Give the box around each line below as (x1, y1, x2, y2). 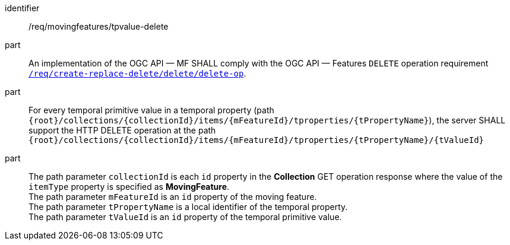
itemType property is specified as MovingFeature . (28, 182, 230, 192)
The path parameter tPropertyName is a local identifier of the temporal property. (28, 202, 348, 212)
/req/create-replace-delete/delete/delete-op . (28, 68, 246, 78)
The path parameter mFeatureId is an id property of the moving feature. (28, 192, 317, 202)
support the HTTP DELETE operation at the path (28, 125, 216, 135)
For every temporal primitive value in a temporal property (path (28, 105, 274, 115)
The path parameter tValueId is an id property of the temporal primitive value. (28, 212, 342, 222)
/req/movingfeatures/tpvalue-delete (28, 21, 169, 31)
